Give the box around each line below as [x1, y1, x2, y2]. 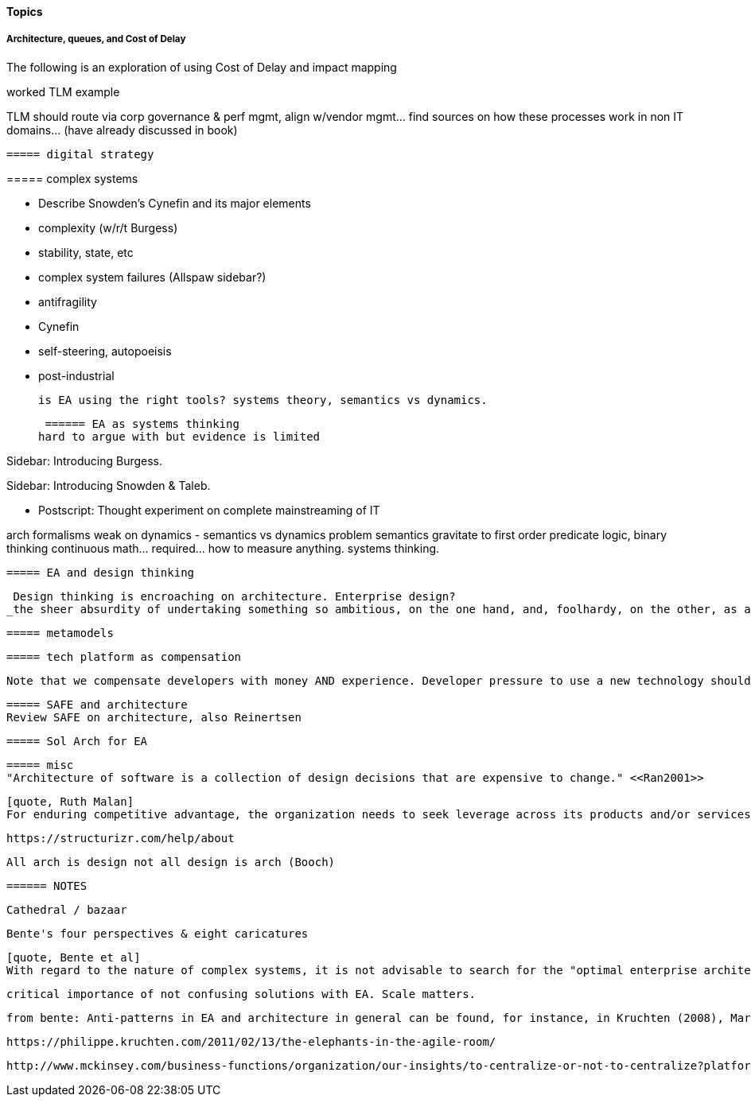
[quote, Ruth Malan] [6, 794, 134, 808]
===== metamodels [6, 626, 114, 639]
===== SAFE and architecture [6, 697, 188, 711]
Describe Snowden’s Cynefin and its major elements [38, 196, 311, 210]
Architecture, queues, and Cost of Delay [6, 33, 186, 45]
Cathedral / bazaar [6, 903, 127, 916]
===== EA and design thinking [6, 565, 195, 579]
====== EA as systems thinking [45, 417, 239, 430]
